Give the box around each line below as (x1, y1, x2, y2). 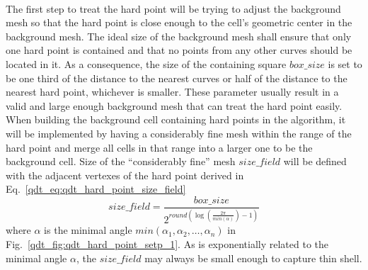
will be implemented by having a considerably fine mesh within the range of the (6, 125, 352, 140)
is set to (328, 56, 362, 71)
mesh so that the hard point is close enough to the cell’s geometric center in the (6, 15, 352, 30)
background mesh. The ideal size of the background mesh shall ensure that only (6, 28, 352, 43)
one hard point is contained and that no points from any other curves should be (6, 43, 352, 57)
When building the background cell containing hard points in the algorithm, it (6, 112, 346, 127)
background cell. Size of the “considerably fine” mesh (6, 154, 236, 169)
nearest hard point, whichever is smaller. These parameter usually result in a (6, 84, 339, 99)
